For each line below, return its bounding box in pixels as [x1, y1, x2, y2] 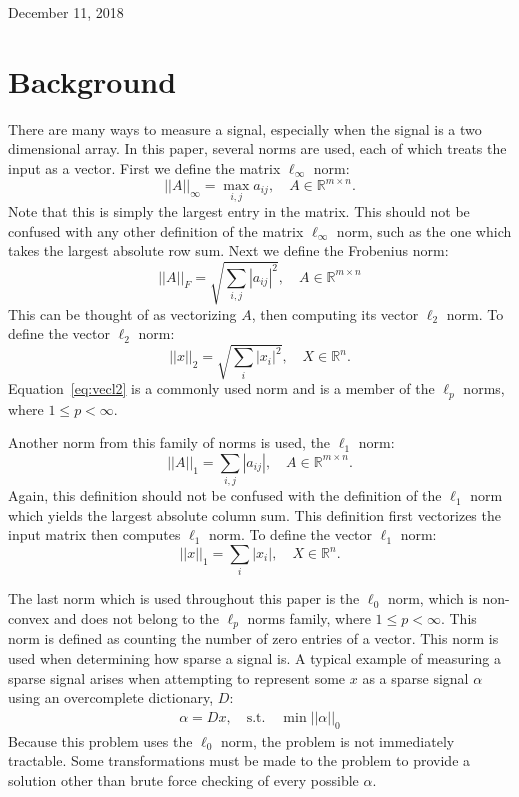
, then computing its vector [251, 303, 419, 324]
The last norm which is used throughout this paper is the [8, 588, 360, 609]
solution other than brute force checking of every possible [8, 769, 359, 790]
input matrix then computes [8, 524, 181, 545]
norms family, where [247, 607, 371, 628]
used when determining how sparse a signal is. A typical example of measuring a [8, 648, 501, 668]
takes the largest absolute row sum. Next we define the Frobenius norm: [8, 240, 449, 261]
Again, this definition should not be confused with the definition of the [8, 485, 442, 506]
